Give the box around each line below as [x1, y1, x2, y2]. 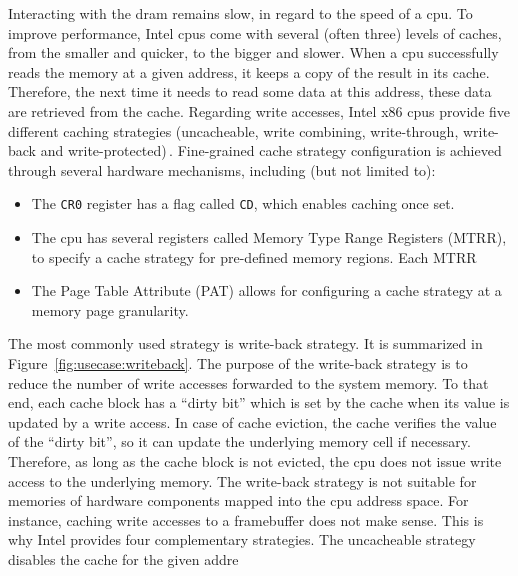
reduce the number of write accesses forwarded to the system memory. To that [8, 372, 489, 393]
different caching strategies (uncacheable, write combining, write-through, [8, 120, 459, 141]
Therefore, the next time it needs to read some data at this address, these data [8, 81, 492, 102]
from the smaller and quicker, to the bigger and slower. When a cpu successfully [8, 42, 499, 63]
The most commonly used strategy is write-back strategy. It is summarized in [8, 333, 483, 354]
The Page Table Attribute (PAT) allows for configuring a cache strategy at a [31, 280, 502, 301]
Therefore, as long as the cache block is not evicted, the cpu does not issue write [8, 450, 502, 471]
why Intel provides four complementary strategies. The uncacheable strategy [8, 529, 476, 550]
